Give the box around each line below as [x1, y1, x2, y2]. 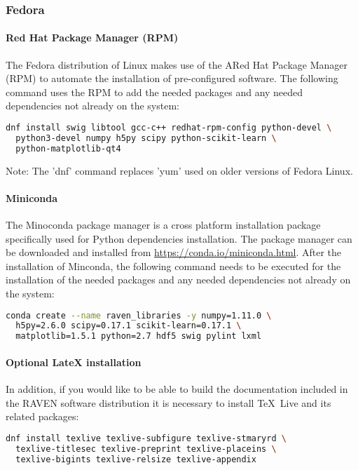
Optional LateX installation [6, 354, 142, 369]
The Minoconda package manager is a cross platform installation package [6, 217, 321, 232]
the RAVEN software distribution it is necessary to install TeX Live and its [6, 395, 331, 410]
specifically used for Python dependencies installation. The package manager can [6, 231, 352, 246]
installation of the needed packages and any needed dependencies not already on [6, 272, 351, 287]
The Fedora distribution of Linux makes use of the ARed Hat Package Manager [6, 57, 348, 72]
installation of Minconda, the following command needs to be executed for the [6, 258, 341, 273]
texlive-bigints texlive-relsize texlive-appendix [15, 454, 256, 464]
